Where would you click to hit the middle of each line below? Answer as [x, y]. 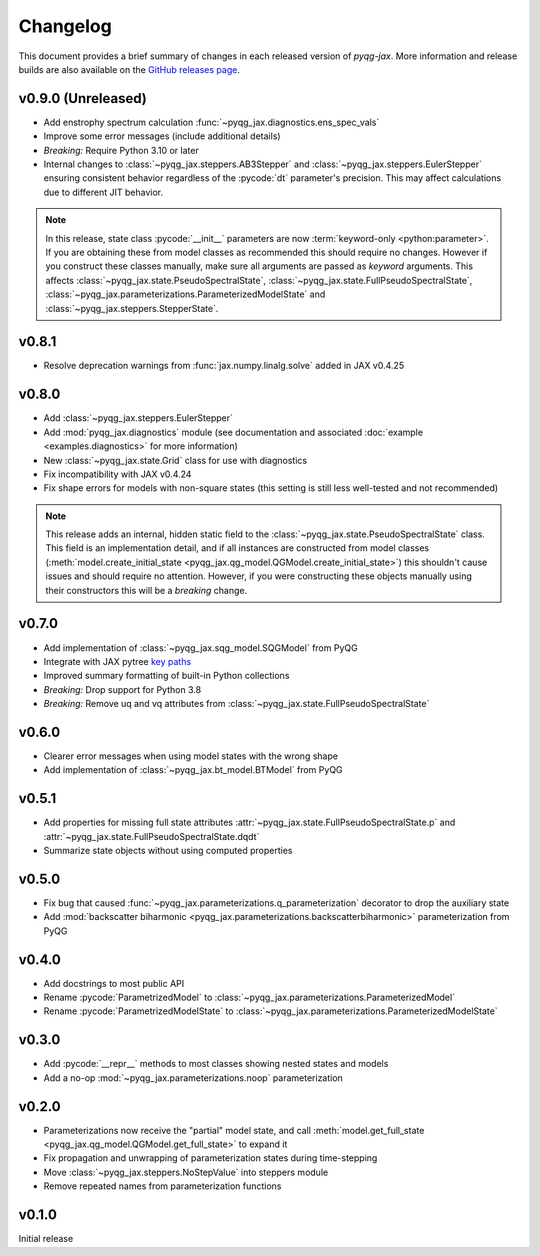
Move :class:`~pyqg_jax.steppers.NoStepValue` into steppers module [186, 1172]
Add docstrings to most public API [114, 983]
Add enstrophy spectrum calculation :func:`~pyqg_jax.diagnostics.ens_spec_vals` [211, 122]
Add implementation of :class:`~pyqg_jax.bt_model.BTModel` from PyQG [193, 770]
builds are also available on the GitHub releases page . [129, 69]
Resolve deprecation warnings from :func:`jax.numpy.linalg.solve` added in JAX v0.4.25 [224, 366]
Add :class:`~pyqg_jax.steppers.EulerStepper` [138, 418]
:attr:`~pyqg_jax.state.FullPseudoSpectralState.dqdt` [151, 836]
